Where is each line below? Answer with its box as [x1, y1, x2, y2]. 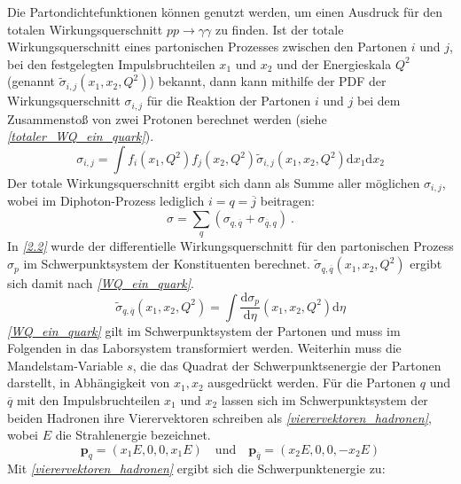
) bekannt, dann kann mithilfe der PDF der [149, 72, 387, 90]
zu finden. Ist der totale [215, 20, 344, 38]
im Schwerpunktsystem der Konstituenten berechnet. [23, 254, 310, 273]
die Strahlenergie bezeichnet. [55, 425, 211, 444]
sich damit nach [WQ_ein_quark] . [7, 274, 194, 293]
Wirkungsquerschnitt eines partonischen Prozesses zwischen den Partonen [7, 37, 408, 56]
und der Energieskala [277, 54, 392, 73]
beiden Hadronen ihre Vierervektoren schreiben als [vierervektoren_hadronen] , [7, 408, 432, 426]
